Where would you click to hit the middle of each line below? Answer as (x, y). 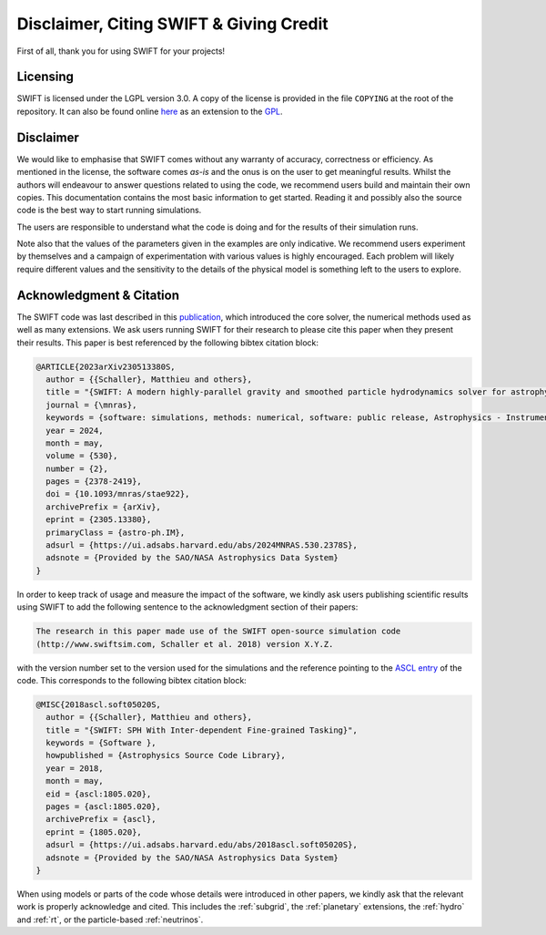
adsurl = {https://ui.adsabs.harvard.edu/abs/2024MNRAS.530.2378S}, (202, 545)
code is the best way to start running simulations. (109, 211)
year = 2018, (75, 768)
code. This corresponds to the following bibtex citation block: (132, 680)
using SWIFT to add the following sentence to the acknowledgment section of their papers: (187, 607)
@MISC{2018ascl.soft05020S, (98, 704)
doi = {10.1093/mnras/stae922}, (118, 494)
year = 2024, (75, 430)
